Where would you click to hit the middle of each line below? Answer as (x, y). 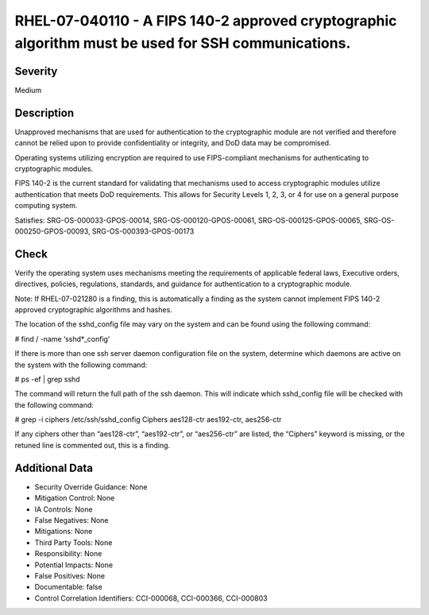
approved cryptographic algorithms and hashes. (93, 309)
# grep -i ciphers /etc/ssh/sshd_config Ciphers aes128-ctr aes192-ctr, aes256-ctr (148, 420)
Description (44, 112)
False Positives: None (70, 575)
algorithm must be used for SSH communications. (183, 43)
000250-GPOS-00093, (52, 231)
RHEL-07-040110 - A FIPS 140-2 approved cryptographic (206, 21)
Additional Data (54, 468)
